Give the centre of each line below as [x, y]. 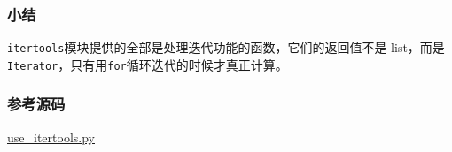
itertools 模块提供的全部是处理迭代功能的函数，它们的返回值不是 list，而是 [226, 47]
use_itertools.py [51, 137]
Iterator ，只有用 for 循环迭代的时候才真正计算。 [148, 64]
